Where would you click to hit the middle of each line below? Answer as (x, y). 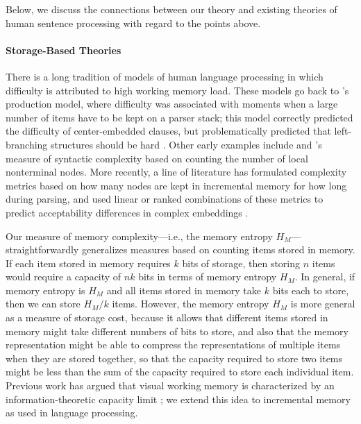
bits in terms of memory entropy (208, 277)
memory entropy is (45, 290)
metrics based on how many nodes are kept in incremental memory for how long (176, 185)
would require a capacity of (64, 277)
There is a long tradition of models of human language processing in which (165, 76)
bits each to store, (311, 290)
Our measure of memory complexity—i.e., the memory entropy (139, 236)
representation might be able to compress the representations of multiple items (173, 345)
